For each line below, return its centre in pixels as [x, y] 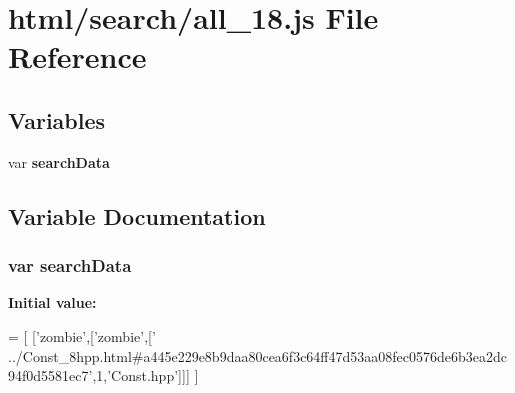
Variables [57, 119]
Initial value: [52, 302]
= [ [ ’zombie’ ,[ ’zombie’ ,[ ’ [82, 335]
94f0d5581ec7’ [50, 375]
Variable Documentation [137, 215]
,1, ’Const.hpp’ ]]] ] [145, 375]
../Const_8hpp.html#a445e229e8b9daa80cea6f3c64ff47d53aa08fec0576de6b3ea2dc [258, 355]
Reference [77, 56]
